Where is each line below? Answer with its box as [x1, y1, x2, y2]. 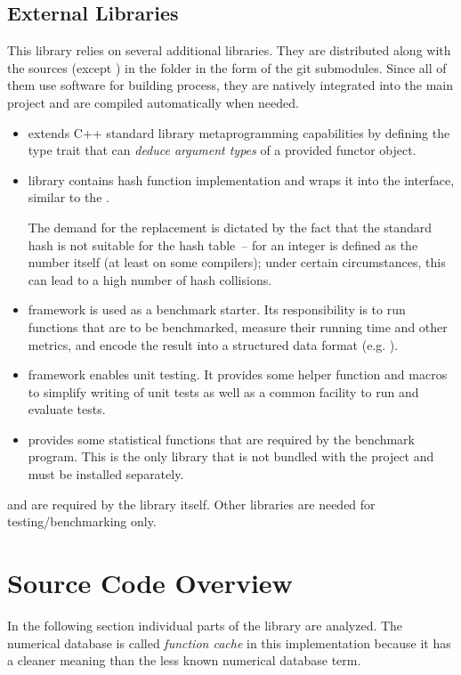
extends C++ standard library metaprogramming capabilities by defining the [28, 123, 450, 142]
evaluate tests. [28, 400, 106, 419]
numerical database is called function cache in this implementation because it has [7, 633, 451, 652]
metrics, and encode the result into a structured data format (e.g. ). [28, 335, 399, 354]
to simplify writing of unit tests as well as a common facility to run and [28, 382, 419, 401]
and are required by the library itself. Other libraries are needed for [7, 494, 376, 513]
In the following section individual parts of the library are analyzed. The [7, 615, 403, 634]
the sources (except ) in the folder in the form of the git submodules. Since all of [7, 58, 447, 77]
